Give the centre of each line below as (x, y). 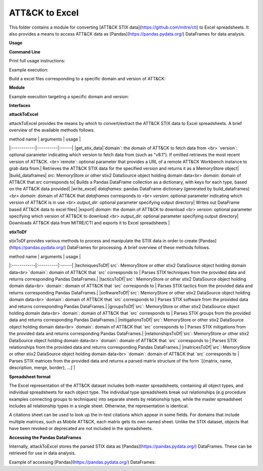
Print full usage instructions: (37, 61)
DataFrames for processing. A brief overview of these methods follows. (139, 248)
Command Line (25, 52)
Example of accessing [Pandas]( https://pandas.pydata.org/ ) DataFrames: (82, 462)
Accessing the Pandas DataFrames (45, 437)
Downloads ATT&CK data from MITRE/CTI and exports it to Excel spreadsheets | (89, 223)
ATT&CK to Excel (44, 13)
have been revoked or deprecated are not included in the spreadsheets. (81, 429)
